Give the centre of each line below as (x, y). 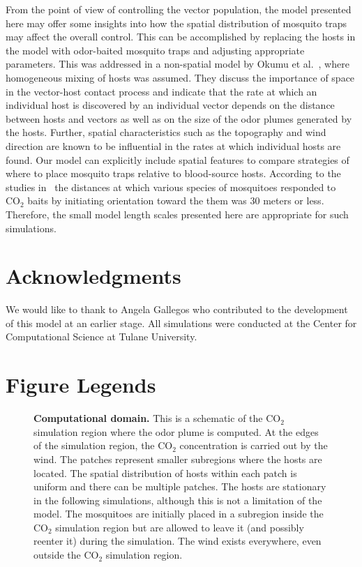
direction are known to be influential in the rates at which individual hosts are (173, 145)
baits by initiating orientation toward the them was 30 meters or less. (176, 201)
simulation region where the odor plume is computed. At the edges (176, 431)
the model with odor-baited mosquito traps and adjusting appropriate (155, 50)
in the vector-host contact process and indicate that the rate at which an (161, 91)
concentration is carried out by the (254, 445)
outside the (57, 555)
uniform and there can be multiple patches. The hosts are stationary (180, 486)
